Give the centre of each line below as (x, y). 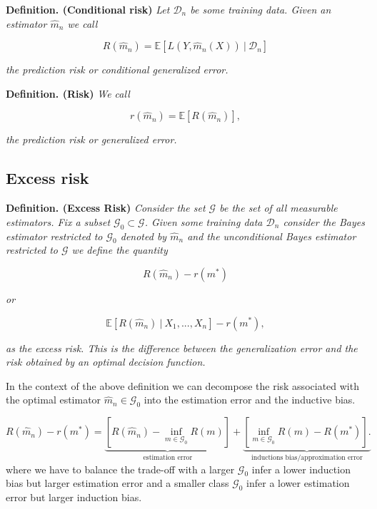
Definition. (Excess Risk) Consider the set (106, 208)
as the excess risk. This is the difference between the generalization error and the (182, 348)
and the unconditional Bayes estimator (272, 236)
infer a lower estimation (298, 483)
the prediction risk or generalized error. (91, 139)
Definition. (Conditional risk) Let (88, 9)
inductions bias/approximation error (307, 458)
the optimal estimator (54, 400)
